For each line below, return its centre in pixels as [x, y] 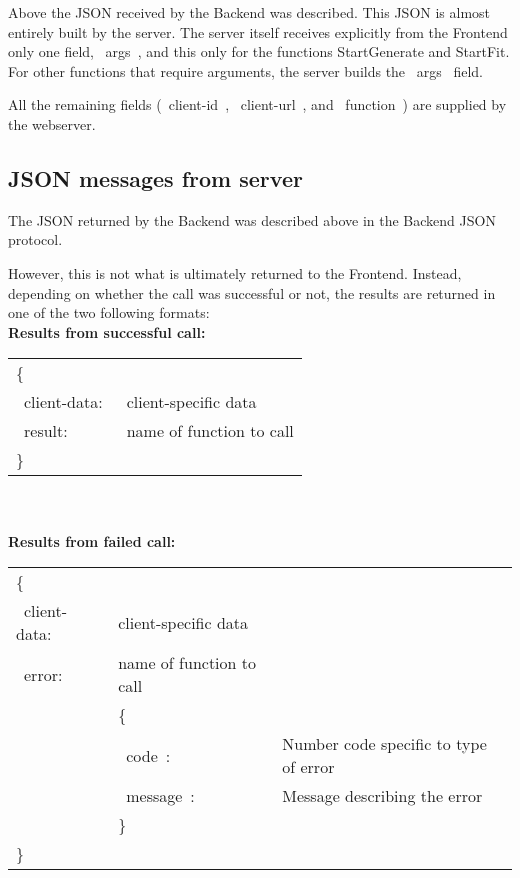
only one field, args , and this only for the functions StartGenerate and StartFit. [259, 51]
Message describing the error [382, 796]
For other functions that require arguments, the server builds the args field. [245, 70]
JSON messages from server [155, 177]
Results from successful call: [107, 331]
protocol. [35, 239]
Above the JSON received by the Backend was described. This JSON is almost [249, 12]
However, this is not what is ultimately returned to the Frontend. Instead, [235, 272]
